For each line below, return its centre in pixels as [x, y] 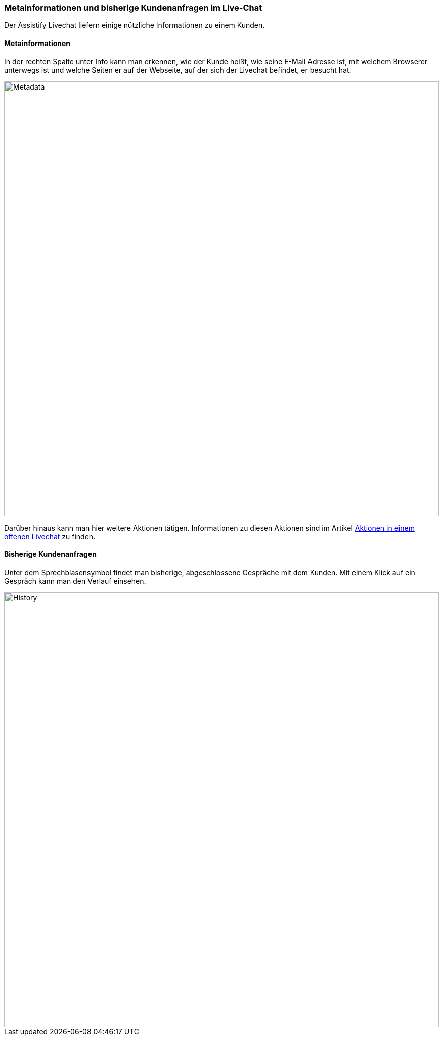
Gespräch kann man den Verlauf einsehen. [75, 581]
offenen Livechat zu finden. [50, 536]
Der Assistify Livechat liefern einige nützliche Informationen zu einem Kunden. [135, 25]
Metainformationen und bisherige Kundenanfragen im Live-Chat [133, 8]
